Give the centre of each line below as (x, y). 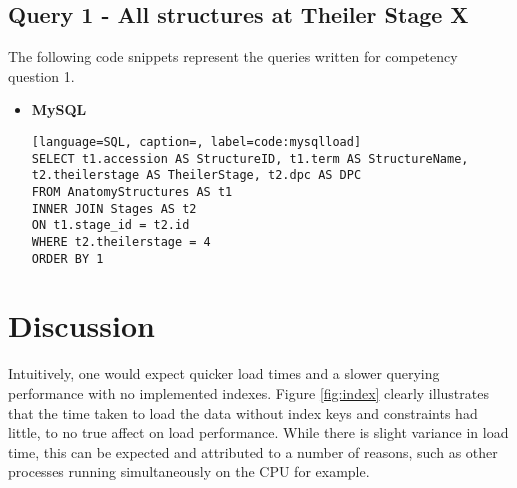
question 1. (41, 75)
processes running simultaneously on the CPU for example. (189, 471)
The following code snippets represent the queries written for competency (233, 56)
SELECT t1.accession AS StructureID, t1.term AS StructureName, (250, 158)
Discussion (81, 325)
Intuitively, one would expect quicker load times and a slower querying (224, 373)
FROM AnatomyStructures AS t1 (132, 191)
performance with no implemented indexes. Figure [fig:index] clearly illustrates (248, 392)
